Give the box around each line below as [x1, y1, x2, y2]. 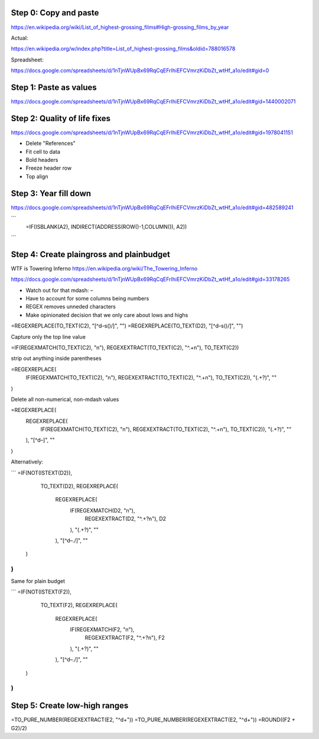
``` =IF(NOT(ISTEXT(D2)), [11, 469, 73, 476]
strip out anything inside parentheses [11, 355, 102, 362]
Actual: [11, 34, 28, 41]
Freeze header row [25, 164, 72, 171]
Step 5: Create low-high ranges [11, 701, 129, 711]
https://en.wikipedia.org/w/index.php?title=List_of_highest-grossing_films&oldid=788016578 [11, 45, 236, 53]
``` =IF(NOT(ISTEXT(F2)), [11, 588, 72, 595]
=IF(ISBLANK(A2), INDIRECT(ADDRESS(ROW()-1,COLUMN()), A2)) [25, 223, 187, 230]
